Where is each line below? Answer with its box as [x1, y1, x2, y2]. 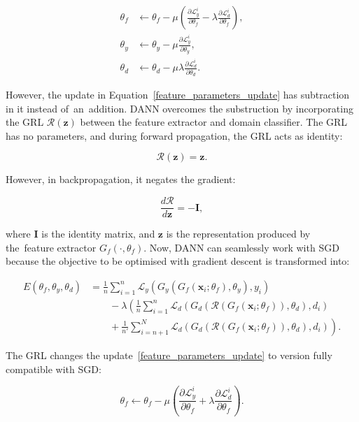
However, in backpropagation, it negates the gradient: [6, 172, 236, 187]
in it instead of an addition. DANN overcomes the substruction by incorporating [6, 101, 353, 115]
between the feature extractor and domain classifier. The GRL [80, 115, 348, 129]
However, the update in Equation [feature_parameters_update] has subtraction [6, 87, 350, 102]
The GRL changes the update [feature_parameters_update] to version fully [6, 348, 332, 362]
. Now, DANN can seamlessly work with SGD [143, 240, 339, 254]
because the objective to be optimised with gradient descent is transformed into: [6, 254, 350, 268]
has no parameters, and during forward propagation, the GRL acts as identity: [6, 128, 343, 143]
